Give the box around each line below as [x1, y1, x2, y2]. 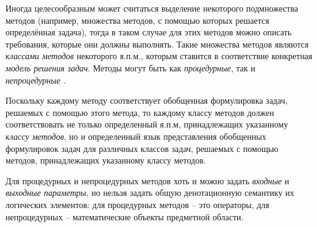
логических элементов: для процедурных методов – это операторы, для [5, 198, 269, 211]
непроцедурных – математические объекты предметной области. [5, 210, 244, 223]
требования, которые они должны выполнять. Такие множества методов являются [5, 37, 309, 50]
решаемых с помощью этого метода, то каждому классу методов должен [5, 106, 274, 118]
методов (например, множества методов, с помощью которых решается [5, 13, 269, 26]
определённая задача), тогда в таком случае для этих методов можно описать [5, 26, 292, 38]
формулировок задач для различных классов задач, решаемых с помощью [5, 142, 279, 154]
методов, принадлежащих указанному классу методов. [5, 154, 206, 167]
